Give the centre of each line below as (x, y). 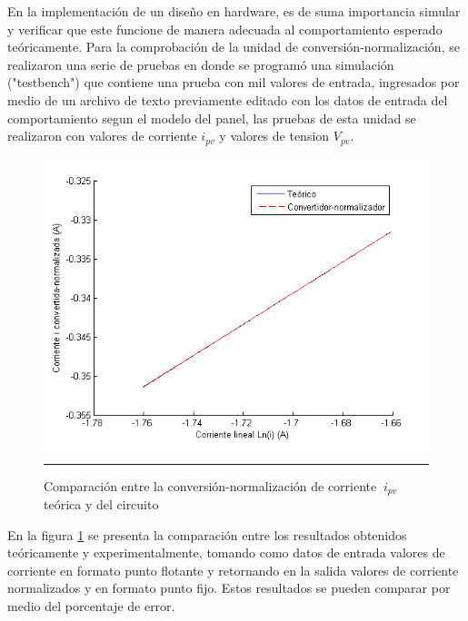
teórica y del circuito (101, 504)
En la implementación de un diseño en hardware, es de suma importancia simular (234, 11)
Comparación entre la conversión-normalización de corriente (210, 485)
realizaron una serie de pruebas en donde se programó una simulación (201, 64)
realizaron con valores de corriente (102, 136)
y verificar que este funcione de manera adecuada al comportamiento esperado (225, 29)
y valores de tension (274, 136)
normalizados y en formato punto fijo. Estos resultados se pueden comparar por (229, 588)
